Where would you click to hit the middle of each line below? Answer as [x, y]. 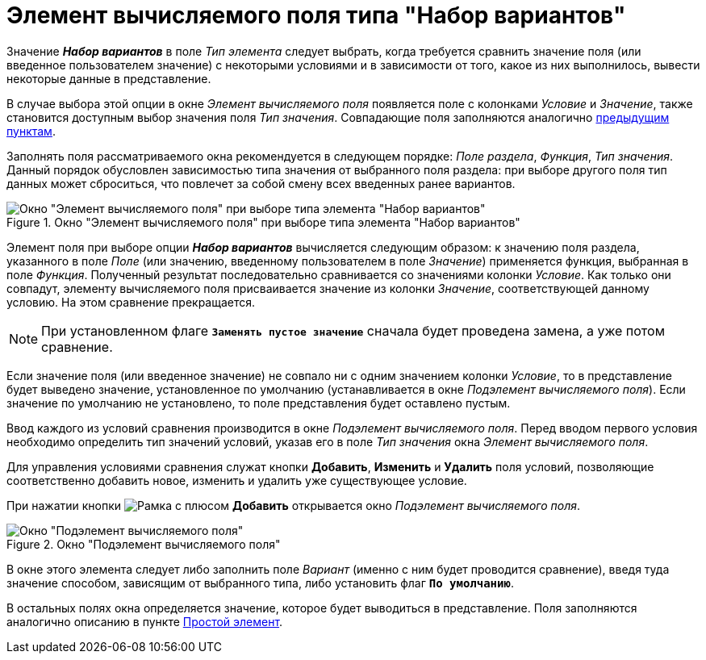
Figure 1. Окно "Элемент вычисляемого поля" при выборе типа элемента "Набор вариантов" [263, 222]
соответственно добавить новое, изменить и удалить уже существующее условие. [237, 480]
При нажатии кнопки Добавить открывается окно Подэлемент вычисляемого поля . [293, 505]
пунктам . [31, 131]
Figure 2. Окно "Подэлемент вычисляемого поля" [144, 544]
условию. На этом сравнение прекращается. [131, 302]
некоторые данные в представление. [109, 78]
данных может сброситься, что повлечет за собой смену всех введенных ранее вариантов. [261, 183]
